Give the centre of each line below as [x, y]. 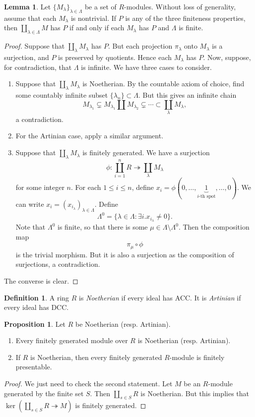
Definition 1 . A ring [37, 297]
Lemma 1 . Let [28, 6]
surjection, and [27, 57]
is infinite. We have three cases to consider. [146, 67]
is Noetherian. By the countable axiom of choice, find [163, 84]
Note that [31, 227]
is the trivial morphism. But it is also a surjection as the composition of [125, 254]
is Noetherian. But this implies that [195, 393]
